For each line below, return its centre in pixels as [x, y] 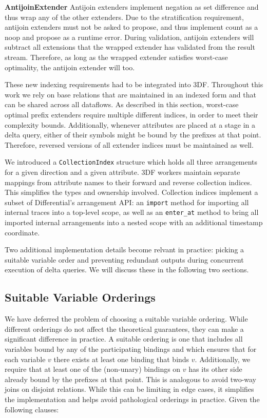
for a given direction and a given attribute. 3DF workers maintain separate [122, 172]
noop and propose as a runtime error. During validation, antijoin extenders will [129, 37]
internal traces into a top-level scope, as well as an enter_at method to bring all [132, 212]
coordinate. [22, 232]
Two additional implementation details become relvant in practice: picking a [125, 250]
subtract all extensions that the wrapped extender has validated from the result [130, 47]
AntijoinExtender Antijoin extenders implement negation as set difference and [132, 7]
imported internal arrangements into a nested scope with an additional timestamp [134, 222]
